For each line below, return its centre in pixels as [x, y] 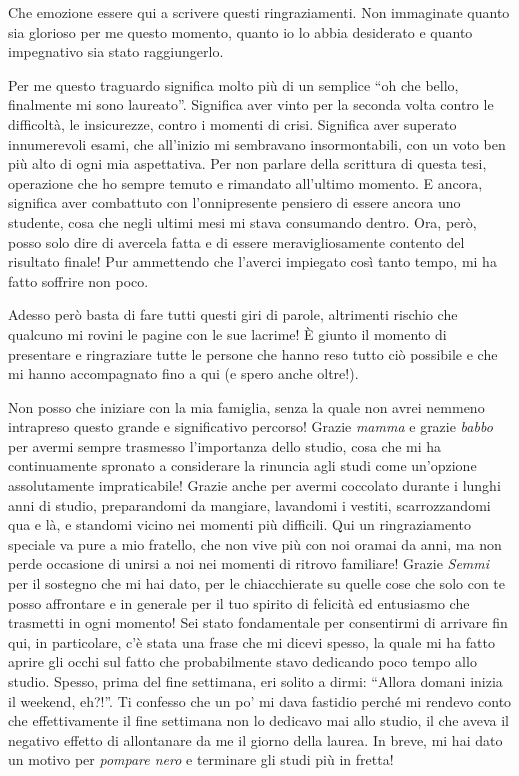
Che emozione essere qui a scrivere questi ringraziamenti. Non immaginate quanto [259, 12]
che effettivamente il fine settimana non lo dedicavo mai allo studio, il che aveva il [258, 720]
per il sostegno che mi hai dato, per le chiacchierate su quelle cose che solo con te [257, 583]
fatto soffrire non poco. [78, 280]
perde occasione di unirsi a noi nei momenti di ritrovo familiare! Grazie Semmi [249, 563]
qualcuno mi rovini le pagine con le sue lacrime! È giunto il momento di [227, 333]
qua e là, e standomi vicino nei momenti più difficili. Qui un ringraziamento [239, 524]
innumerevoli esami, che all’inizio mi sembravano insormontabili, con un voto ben [257, 143]
